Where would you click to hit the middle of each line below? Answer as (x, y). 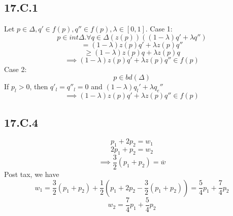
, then (39, 86)
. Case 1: (159, 29)
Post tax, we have (32, 174)
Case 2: (15, 69)
